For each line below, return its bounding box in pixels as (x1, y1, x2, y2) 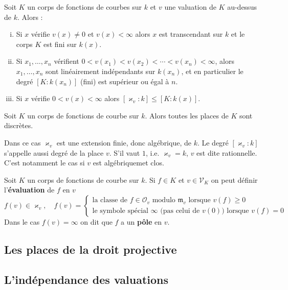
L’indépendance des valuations (4, 271, 169, 287)
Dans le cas (4, 216, 40, 227)
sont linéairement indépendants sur (46, 65, 156, 76)
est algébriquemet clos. (93, 157, 164, 168)
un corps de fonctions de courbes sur (27, 2, 142, 12)
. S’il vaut (109, 147, 140, 158)
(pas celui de (160, 207, 200, 215)
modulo (152, 197, 175, 204)
